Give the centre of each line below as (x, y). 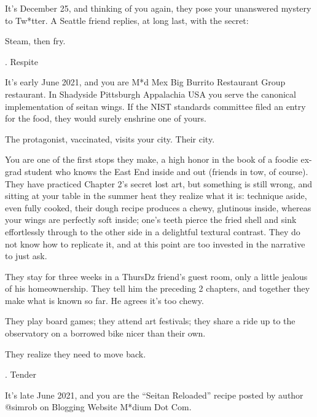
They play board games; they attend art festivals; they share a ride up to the (150, 321)
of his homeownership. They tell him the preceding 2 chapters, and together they (158, 288)
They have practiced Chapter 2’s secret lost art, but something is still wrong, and (158, 183)
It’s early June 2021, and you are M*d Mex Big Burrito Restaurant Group (145, 82)
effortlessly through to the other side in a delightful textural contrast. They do (153, 231)
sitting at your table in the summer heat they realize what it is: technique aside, (156, 196)
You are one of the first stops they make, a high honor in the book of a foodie (151, 159)
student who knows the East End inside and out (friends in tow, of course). (166, 171)
